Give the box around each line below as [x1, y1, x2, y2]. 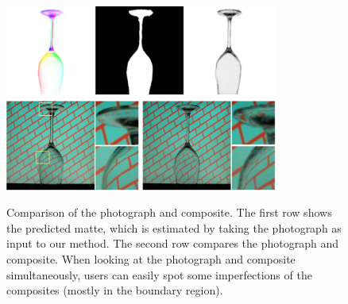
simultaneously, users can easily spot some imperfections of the [6, 266, 312, 283]
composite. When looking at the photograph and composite [6, 250, 296, 267]
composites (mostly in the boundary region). [6, 282, 223, 298]
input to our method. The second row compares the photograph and [6, 235, 338, 252]
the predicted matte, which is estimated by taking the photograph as [6, 219, 342, 236]
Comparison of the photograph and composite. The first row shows [6, 204, 332, 221]
